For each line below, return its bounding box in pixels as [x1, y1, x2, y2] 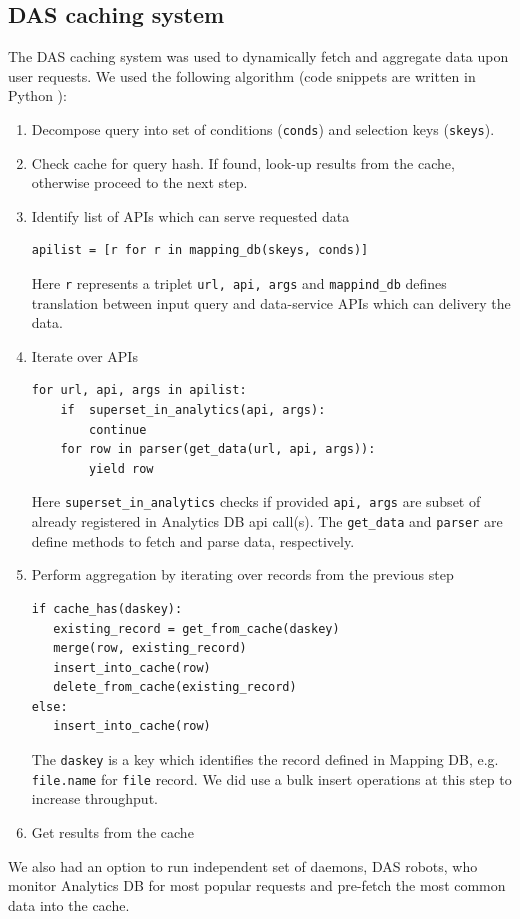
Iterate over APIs [31, 345, 138, 366]
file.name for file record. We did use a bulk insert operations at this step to [31, 768, 512, 789]
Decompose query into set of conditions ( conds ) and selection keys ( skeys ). [31, 118, 495, 139]
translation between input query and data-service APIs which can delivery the [31, 292, 511, 313]
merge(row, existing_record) [53, 641, 247, 656]
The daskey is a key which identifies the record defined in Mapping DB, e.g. [31, 749, 499, 770]
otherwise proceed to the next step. [31, 172, 248, 193]
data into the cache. [8, 894, 130, 915]
